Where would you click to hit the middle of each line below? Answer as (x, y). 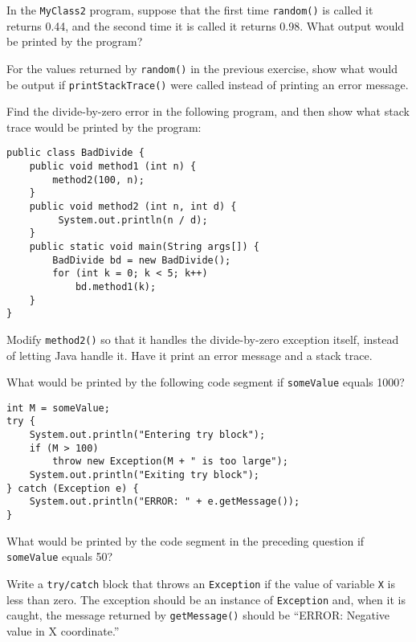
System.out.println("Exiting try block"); (144, 475)
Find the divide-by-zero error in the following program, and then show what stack (208, 111)
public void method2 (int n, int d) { (133, 206)
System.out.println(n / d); (133, 220)
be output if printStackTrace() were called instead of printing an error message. (208, 84)
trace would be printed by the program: (104, 127)
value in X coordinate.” (63, 630)
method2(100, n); (98, 180)
